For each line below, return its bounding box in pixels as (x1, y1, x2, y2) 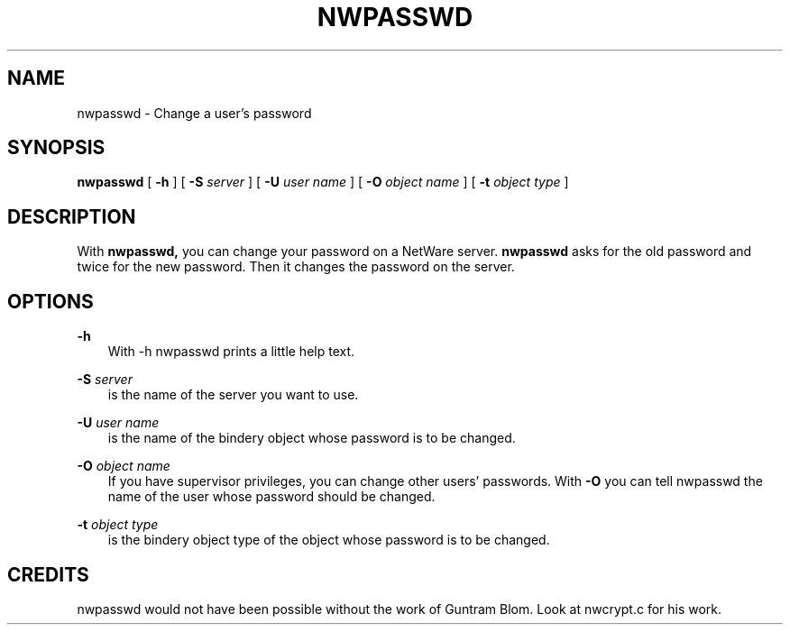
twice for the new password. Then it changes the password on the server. (77, 259, 515, 275)
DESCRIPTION (7, 205, 136, 228)
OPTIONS (7, 289, 94, 313)
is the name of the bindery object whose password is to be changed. (107, 430, 516, 446)
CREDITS (7, 563, 89, 586)
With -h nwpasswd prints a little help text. (107, 343, 355, 360)
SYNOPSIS (7, 136, 106, 160)
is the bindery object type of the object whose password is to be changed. (107, 532, 550, 548)
